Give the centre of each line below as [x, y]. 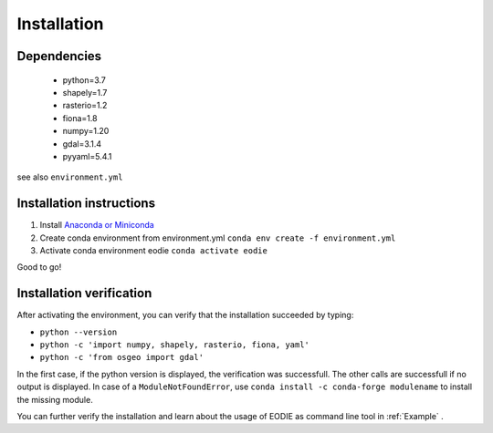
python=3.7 [84, 80]
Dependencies [59, 56]
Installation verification [84, 293]
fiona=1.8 [80, 118]
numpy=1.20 [86, 131]
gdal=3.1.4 [82, 144]
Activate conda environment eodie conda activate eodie [154, 250]
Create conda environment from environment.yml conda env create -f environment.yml [218, 238]
